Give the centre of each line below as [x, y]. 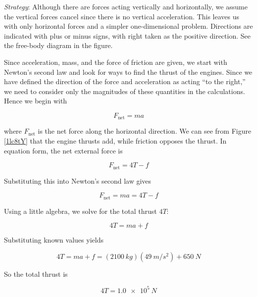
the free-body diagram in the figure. [58, 45]
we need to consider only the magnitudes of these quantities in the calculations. [125, 91]
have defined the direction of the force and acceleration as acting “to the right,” [125, 81]
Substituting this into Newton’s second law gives [78, 180]
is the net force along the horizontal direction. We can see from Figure [145, 131]
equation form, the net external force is [63, 150]
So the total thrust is [36, 273]
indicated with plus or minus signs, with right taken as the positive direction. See [127, 35]
